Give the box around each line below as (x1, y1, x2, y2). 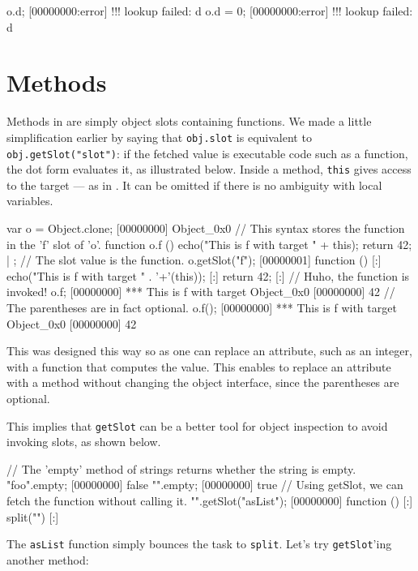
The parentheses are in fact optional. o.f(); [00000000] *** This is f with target (6, 299, 397, 316)
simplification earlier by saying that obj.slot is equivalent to (6, 128, 312, 145)
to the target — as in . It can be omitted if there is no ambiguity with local (6, 176, 382, 193)
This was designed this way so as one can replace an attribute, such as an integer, (6, 342, 412, 359)
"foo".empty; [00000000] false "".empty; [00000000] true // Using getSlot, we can (6, 476, 403, 493)
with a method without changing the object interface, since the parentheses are (6, 374, 399, 391)
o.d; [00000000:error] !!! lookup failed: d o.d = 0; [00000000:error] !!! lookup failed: (6, 2, 413, 19)
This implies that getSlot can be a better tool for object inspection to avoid (6, 417, 388, 434)
